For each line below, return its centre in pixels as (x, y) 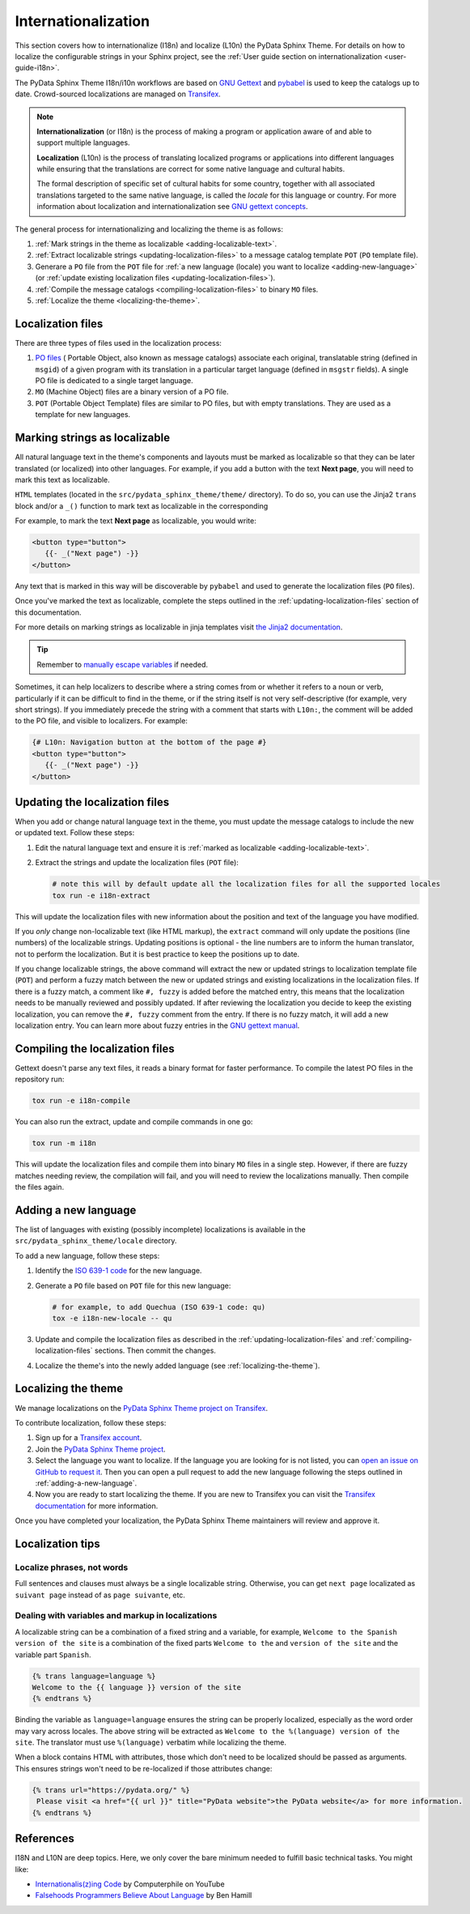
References (44, 1839)
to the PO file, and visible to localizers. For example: (101, 721)
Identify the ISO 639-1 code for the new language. (119, 1271)
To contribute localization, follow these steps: (91, 1422)
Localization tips (57, 1543)
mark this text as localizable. (63, 480)
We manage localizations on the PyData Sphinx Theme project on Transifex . (142, 1408)
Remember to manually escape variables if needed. (123, 664)
